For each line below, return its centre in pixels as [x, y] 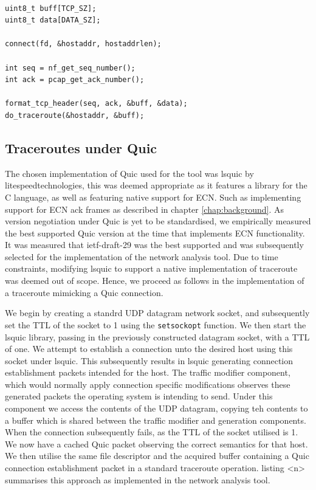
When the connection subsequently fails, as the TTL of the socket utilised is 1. [152, 432]
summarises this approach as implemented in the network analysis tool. [138, 479]
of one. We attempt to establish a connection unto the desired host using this [149, 349]
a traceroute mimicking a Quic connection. [84, 292]
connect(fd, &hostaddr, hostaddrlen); [83, 44]
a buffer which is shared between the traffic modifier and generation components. [156, 420]
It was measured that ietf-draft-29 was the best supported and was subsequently [154, 245]
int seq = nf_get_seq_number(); [70, 68]
